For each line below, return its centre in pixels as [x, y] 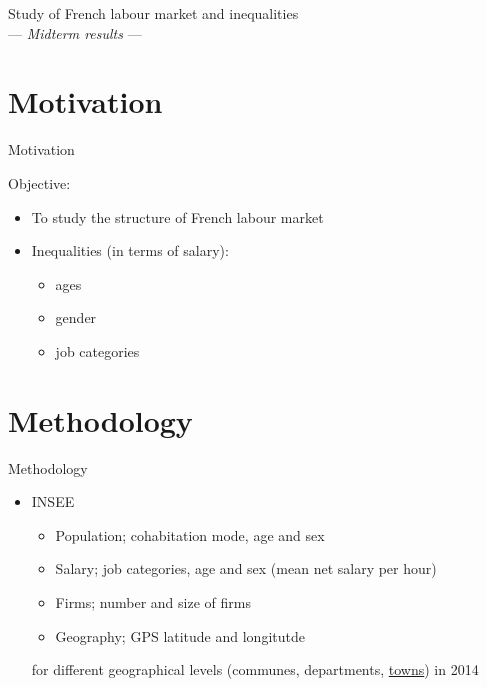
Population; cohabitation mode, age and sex [190, 534]
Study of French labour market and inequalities [153, 13]
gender [76, 317]
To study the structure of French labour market [177, 216]
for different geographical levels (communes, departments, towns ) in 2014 [255, 669]
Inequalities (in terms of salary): [130, 250]
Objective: [39, 182]
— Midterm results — [75, 32]
